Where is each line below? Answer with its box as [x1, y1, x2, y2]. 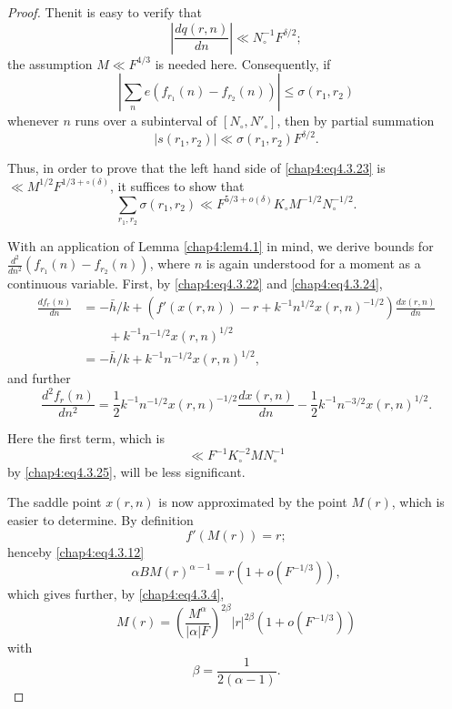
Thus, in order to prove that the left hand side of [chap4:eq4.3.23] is [7, 158, 386, 177]
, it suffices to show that [109, 176, 245, 195]
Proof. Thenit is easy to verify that [7, 3, 203, 21]
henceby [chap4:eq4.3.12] [7, 542, 145, 561]
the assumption [7, 54, 93, 73]
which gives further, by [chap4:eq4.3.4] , [7, 584, 225, 603]
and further [7, 369, 71, 388]
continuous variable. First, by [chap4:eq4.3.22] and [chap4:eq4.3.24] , [7, 274, 383, 293]
